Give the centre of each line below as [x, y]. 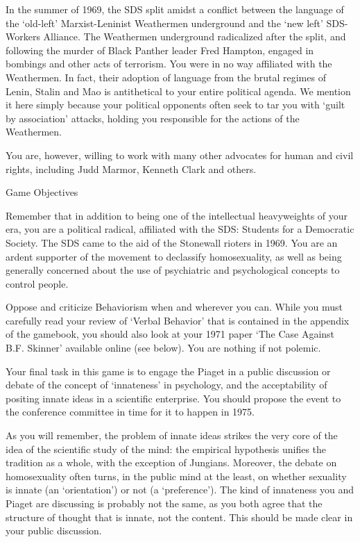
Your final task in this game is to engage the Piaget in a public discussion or [168, 371]
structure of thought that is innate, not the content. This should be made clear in [179, 517]
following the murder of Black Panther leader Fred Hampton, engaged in [160, 50]
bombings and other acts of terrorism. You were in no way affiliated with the [169, 64]
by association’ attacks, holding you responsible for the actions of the [153, 118]
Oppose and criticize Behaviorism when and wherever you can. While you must [174, 307]
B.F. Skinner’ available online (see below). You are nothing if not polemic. [163, 348]
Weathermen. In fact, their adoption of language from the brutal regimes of [166, 77]
